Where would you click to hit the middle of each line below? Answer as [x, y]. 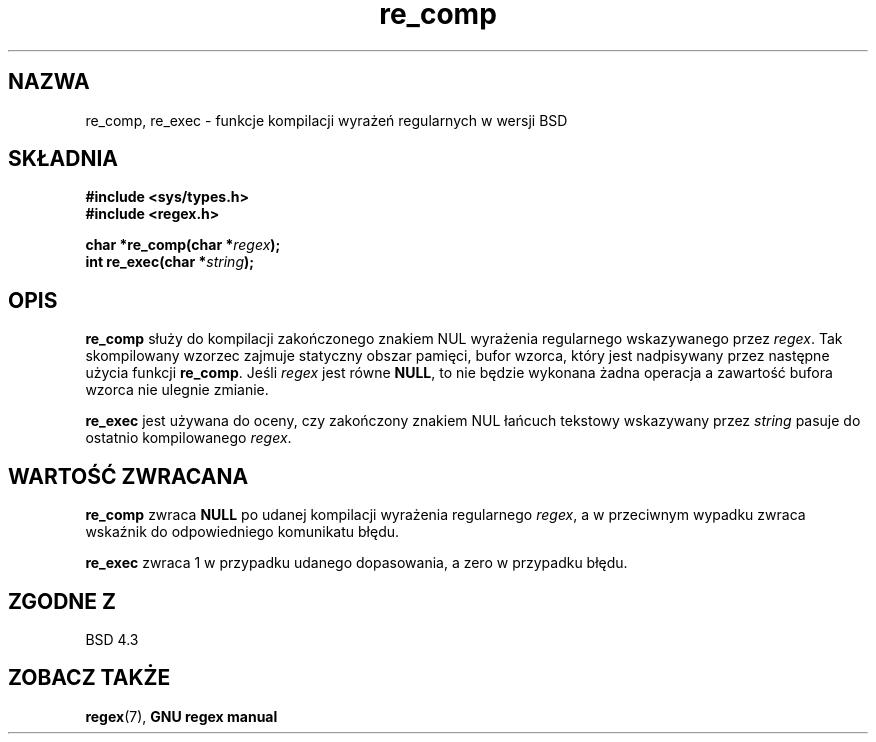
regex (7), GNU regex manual [181, 716]
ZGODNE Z [62, 601]
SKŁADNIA [63, 159]
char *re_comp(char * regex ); [183, 245]
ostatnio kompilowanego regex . [188, 438]
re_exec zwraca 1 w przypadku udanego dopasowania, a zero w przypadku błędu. [356, 563]
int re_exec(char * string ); [170, 262]
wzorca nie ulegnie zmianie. [177, 390]
